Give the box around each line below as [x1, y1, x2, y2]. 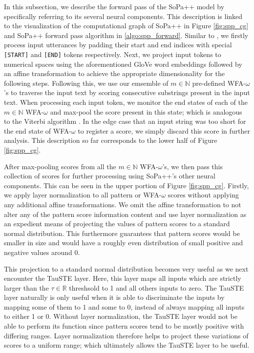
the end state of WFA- [4, 125, 71, 136]
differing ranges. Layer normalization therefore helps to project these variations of [4, 330, 249, 340]
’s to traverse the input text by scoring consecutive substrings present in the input [4, 87, 250, 98]
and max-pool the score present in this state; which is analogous [50, 106, 242, 117]
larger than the [4, 282, 49, 293]
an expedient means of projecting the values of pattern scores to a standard [4, 218, 230, 229]
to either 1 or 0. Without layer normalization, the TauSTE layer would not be [4, 311, 237, 321]
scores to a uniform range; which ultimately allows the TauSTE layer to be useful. [4, 340, 250, 350]
